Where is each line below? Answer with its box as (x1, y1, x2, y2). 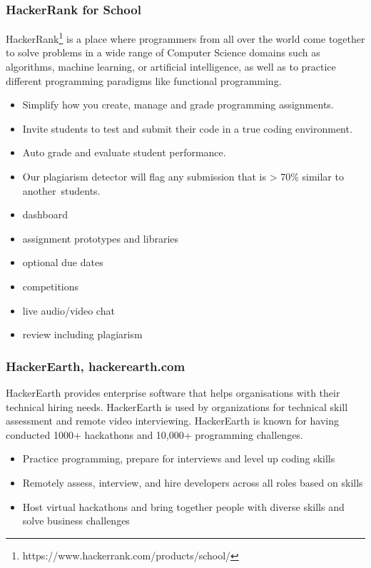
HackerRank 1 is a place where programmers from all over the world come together (6, 29, 365, 46)
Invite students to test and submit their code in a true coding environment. (22, 121, 352, 136)
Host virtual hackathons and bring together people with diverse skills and (22, 499, 345, 514)
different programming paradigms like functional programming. (6, 73, 282, 88)
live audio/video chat (22, 303, 115, 318)
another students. (22, 183, 101, 198)
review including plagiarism (22, 327, 143, 342)
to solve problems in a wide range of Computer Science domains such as (6, 45, 320, 60)
